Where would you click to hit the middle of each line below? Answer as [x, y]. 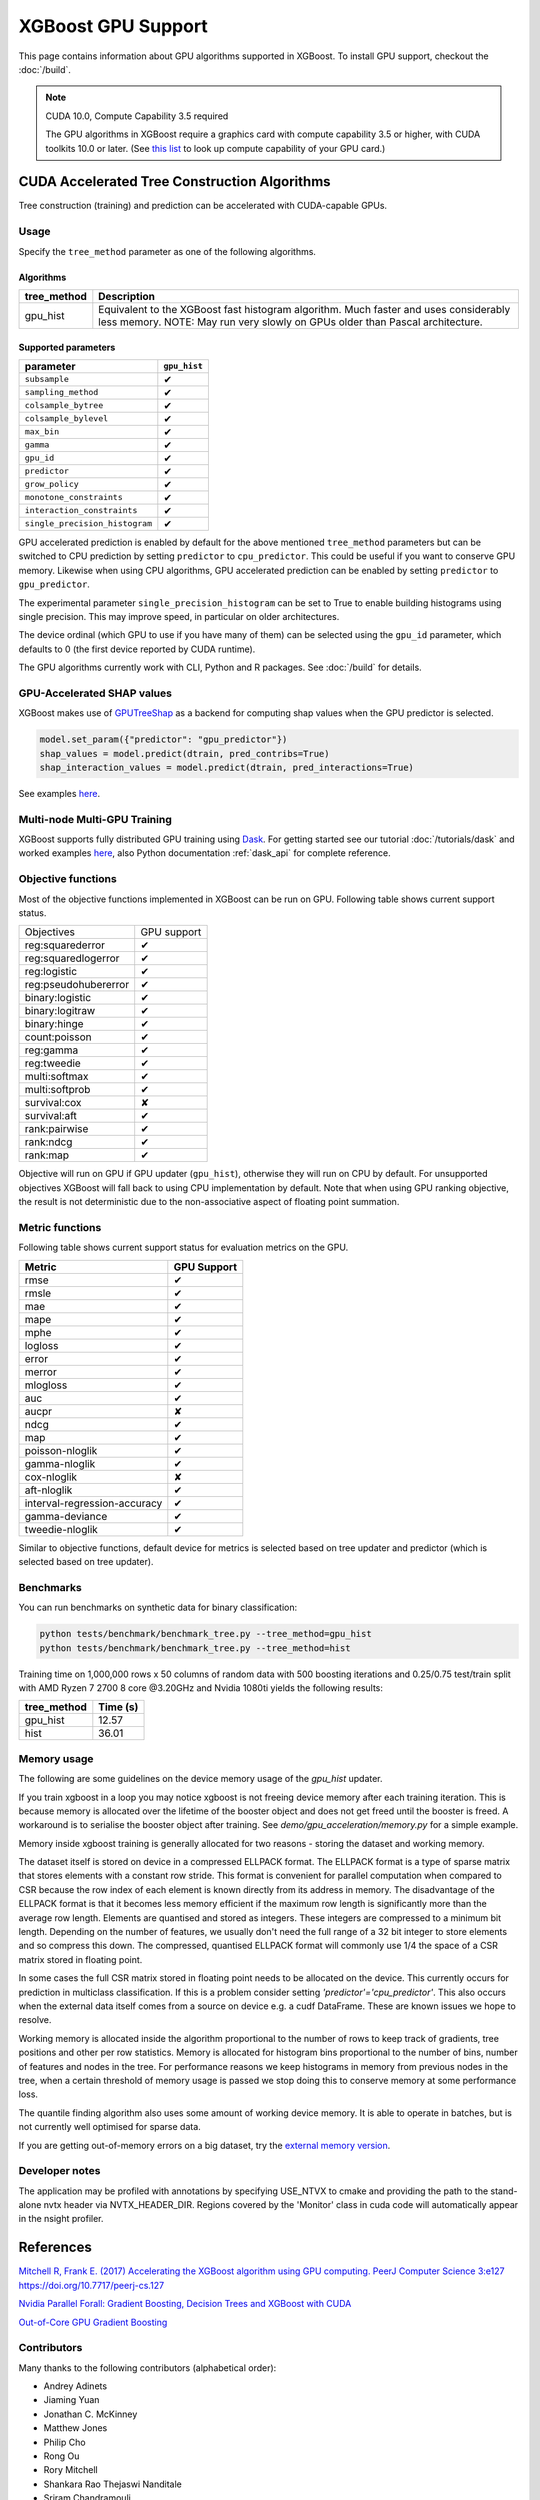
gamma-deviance [66, 1516]
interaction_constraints [81, 510]
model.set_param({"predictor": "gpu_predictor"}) [163, 739]
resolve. [35, 2020]
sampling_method [61, 392]
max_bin [42, 431]
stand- [504, 2191]
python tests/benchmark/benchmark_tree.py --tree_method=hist [195, 1648]
